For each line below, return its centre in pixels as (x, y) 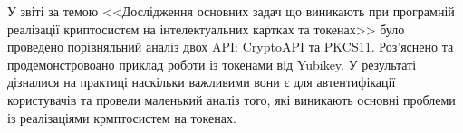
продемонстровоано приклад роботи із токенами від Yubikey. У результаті (212, 64)
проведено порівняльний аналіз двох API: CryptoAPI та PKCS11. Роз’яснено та (231, 47)
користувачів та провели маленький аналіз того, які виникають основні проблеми (231, 99)
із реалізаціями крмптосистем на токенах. (122, 117)
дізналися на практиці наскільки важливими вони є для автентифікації (202, 82)
